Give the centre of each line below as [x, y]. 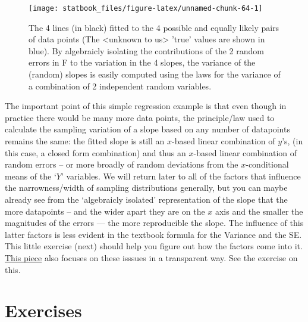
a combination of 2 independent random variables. [120, 86]
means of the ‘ [31, 176]
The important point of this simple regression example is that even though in [146, 106]
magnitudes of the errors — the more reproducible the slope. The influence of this [154, 223]
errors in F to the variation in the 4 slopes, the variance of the [142, 62]
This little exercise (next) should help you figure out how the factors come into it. [154, 246]
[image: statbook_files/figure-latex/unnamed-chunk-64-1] [146, 8]
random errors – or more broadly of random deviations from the [122, 164]
